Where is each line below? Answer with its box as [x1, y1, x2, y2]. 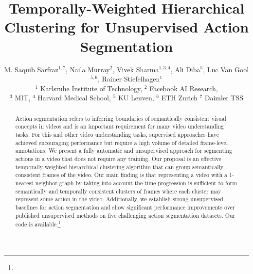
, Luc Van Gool [203, 64, 249, 74]
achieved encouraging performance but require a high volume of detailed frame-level [15, 138, 228, 146]
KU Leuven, [118, 93, 154, 103]
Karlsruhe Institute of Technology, [40, 83, 143, 93]
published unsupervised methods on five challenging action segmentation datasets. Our [15, 211, 235, 219]
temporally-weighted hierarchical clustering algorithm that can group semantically [15, 162, 224, 171]
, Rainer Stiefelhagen [97, 74, 160, 84]
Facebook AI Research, [149, 83, 218, 93]
